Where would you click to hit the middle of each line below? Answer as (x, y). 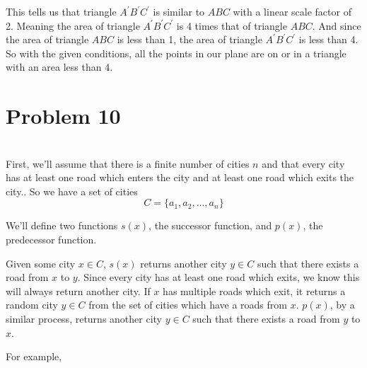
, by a (342, 305)
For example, (34, 356)
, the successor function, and (210, 225)
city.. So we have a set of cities (72, 191)
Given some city (41, 263)
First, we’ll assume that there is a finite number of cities (128, 163)
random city (32, 305)
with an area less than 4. (59, 67)
